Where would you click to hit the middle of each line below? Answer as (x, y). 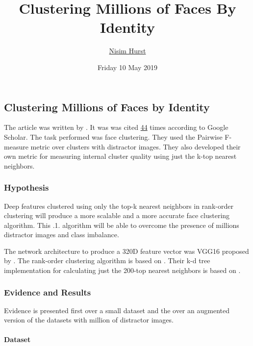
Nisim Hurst (127, 51)
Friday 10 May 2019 (127, 67)
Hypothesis (26, 187)
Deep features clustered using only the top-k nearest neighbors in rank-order (119, 206)
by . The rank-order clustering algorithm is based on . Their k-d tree (107, 260)
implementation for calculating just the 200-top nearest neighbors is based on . (122, 270)
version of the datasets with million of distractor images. (89, 320)
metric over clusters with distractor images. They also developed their (136, 146)
